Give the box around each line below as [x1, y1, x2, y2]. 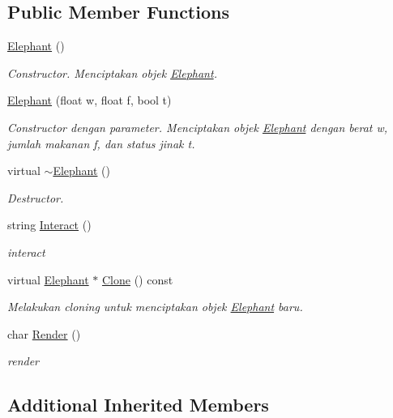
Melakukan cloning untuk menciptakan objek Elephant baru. [7, 298, 303, 315]
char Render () [7, 325, 81, 342]
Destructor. [7, 189, 64, 206]
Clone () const [101, 271, 173, 288]
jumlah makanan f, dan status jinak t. [7, 134, 195, 151]
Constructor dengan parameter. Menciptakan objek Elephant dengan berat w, [7, 118, 388, 135]
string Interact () [7, 216, 92, 233]
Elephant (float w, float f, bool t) [7, 92, 172, 109]
